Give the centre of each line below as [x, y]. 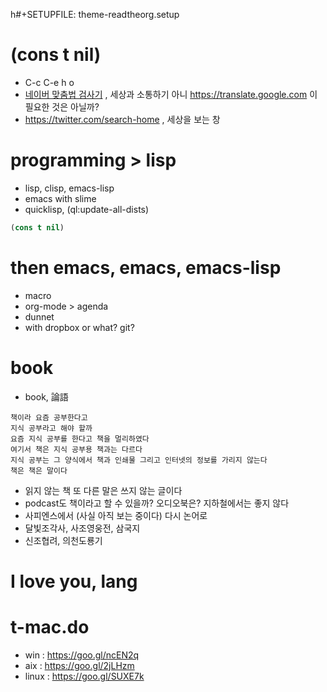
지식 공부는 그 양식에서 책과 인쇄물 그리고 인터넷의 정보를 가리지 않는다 [139, 460]
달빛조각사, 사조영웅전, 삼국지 [82, 528]
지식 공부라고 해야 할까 [51, 428]
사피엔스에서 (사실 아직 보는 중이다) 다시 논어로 [116, 515]
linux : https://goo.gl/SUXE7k [84, 676]
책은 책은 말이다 [39, 470]
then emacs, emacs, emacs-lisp [146, 267]
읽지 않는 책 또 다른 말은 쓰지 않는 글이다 [103, 490]
